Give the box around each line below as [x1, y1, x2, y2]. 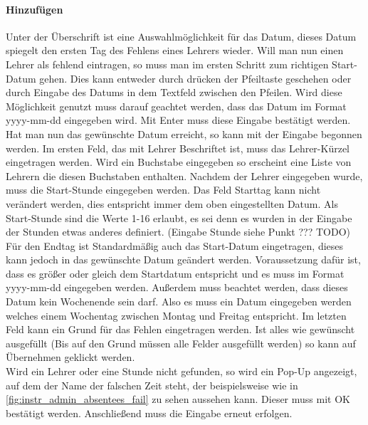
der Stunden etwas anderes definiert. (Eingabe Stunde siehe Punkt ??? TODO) [6, 224, 350, 239]
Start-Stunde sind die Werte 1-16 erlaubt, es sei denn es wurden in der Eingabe [6, 210, 352, 225]
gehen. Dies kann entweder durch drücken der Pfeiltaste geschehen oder [39, 70, 352, 85]
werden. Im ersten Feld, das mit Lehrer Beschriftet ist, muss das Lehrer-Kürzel [6, 140, 350, 155]
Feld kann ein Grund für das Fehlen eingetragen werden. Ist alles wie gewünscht [6, 322, 355, 337]
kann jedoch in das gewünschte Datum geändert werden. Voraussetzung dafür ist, [6, 252, 361, 267]
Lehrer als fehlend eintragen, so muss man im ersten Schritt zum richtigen [6, 56, 329, 71]
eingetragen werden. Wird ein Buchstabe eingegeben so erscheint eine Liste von [6, 154, 352, 169]
